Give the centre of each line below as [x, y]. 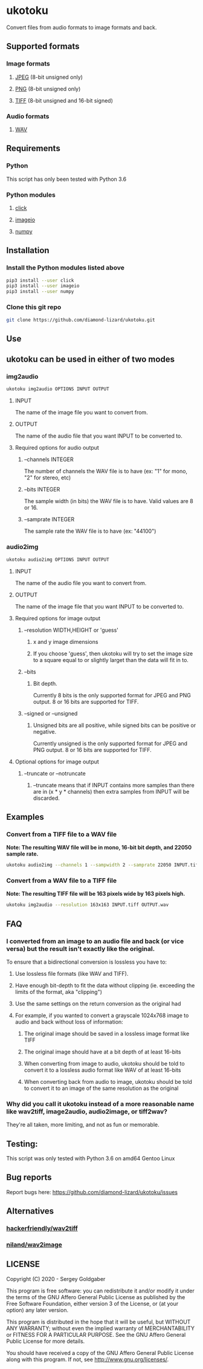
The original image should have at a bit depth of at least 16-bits [102, 1052]
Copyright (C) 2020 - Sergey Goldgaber [56, 1279]
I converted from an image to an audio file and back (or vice [95, 941]
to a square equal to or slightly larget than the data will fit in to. [111, 660]
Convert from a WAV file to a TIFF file [62, 881]
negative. [45, 731]
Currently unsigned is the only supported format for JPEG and [110, 743]
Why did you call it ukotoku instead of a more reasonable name [100, 1104]
